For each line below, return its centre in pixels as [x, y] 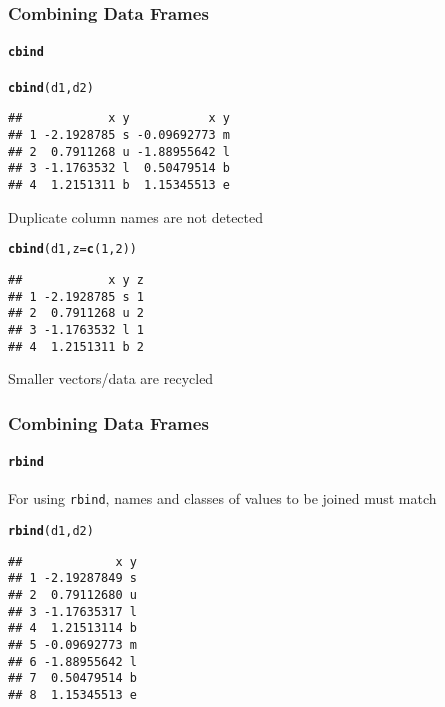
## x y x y [119, 118]
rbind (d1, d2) [51, 531]
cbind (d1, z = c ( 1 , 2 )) [72, 249]
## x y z [76, 279]
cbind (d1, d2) [51, 87]
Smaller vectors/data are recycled [111, 378]
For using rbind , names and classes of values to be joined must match [222, 498]
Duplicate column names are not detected [136, 216]
